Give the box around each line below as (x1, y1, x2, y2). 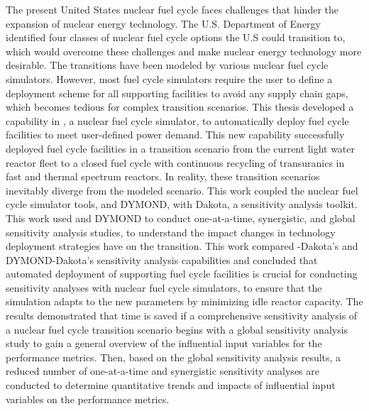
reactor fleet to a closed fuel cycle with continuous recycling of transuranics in (6, 155, 345, 170)
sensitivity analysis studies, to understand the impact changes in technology (6, 224, 336, 239)
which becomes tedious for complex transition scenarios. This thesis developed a (6, 99, 354, 114)
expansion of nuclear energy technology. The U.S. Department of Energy (6, 16, 321, 31)
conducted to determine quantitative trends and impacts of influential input (6, 378, 336, 393)
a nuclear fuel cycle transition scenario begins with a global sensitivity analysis (6, 322, 348, 336)
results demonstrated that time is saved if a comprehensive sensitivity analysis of (6, 308, 358, 323)
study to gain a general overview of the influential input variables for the (6, 336, 322, 351)
